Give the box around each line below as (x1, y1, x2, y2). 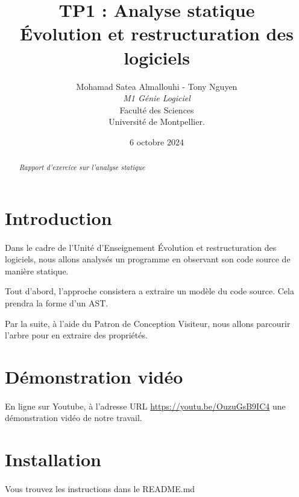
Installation (5, 447, 101, 472)
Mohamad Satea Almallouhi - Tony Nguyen (76, 80, 238, 92)
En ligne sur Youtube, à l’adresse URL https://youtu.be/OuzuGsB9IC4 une (5, 399, 286, 412)
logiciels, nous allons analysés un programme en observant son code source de (5, 253, 291, 265)
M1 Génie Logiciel (123, 92, 190, 104)
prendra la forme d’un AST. (5, 297, 109, 309)
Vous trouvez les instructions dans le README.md (5, 482, 195, 495)
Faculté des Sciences (119, 103, 194, 116)
